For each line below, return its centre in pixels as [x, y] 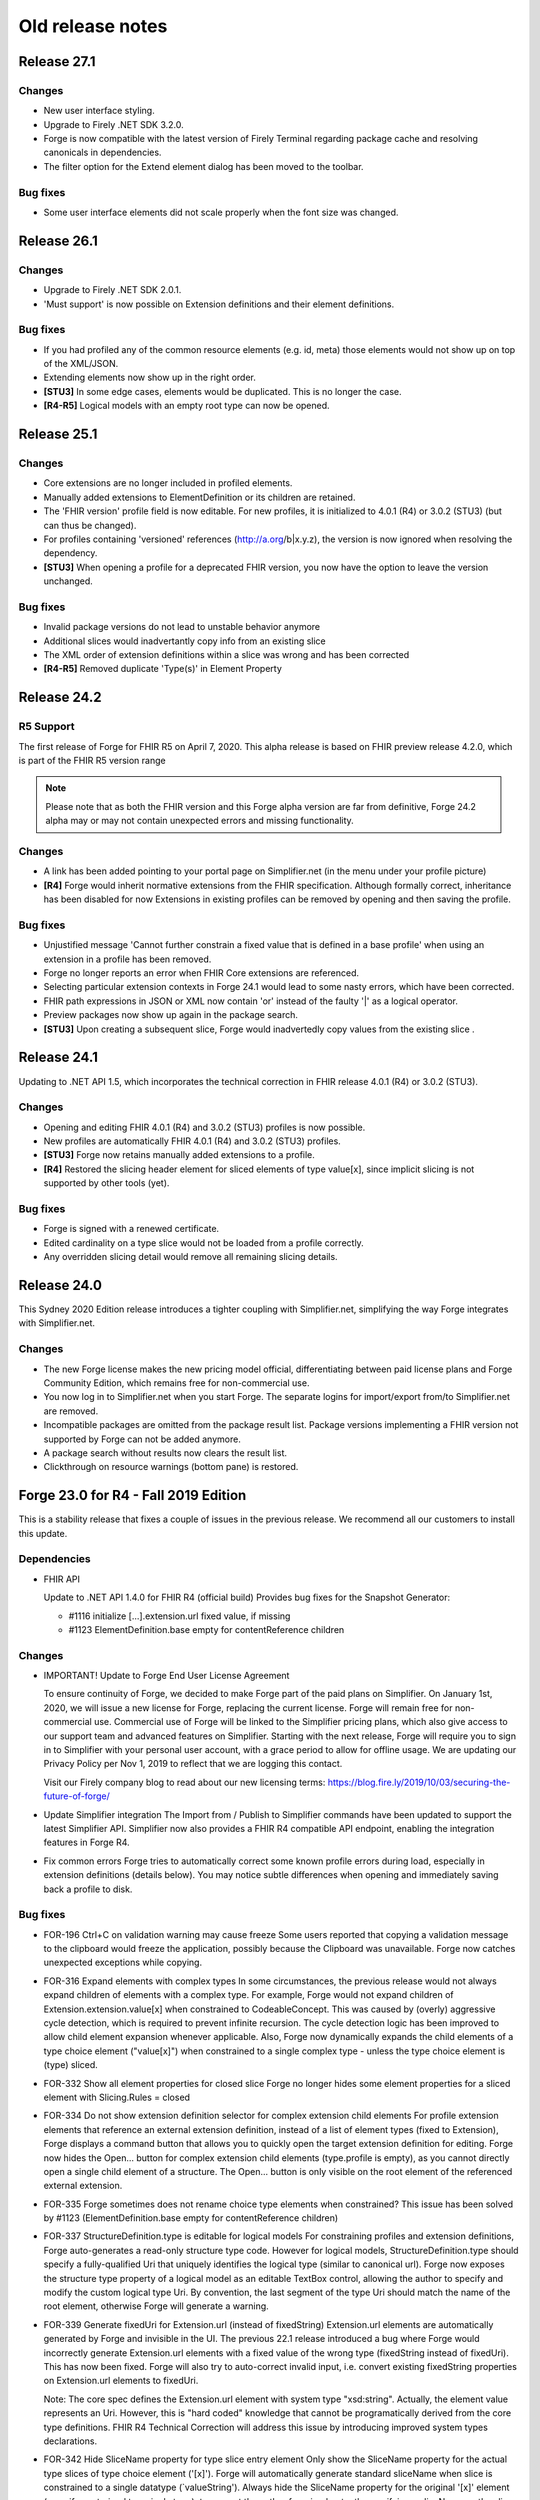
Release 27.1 [57, 61]
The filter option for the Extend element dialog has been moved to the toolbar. [203, 166]
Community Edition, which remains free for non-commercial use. [176, 1382]
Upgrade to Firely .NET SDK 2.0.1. [112, 290]
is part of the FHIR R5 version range [92, 761]
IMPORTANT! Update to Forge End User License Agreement [166, 1676]
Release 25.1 [58, 434]
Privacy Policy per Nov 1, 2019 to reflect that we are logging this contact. [193, 1764]
